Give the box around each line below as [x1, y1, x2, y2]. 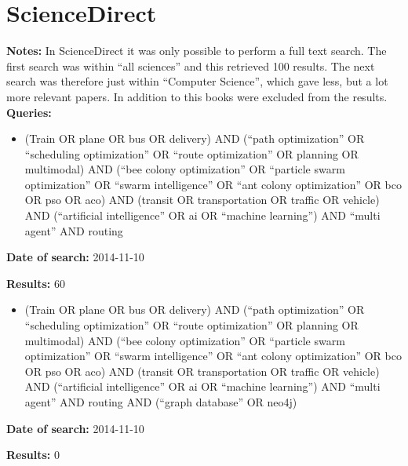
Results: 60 [6, 275, 65, 291]
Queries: [6, 104, 52, 120]
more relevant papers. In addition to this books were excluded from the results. [6, 88, 388, 104]
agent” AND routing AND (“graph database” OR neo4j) [24, 394, 297, 410]
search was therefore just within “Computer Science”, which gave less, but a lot [6, 73, 388, 89]
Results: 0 [6, 446, 60, 463]
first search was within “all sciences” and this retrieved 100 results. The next [6, 57, 375, 74]
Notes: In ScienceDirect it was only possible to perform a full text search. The [6, 42, 387, 59]
